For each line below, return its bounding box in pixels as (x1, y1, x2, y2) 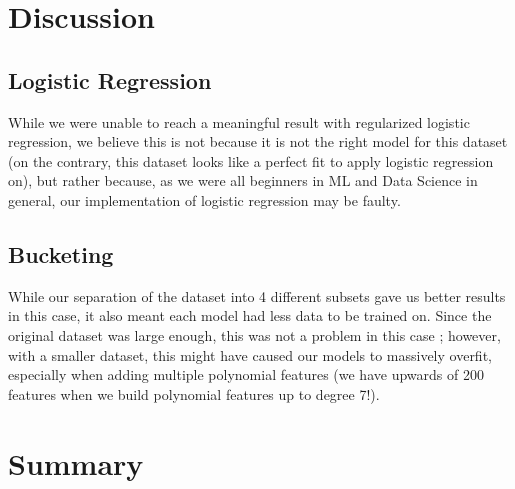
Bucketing (8, 238, 114, 269)
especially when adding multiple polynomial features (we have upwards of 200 (8, 364, 484, 385)
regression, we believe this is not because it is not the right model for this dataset (8, 131, 508, 152)
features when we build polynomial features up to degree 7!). (8, 383, 380, 404)
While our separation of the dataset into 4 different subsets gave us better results (8, 285, 506, 306)
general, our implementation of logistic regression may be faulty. (8, 189, 401, 210)
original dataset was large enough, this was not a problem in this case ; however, (8, 324, 501, 345)
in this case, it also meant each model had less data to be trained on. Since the (8, 305, 492, 326)
